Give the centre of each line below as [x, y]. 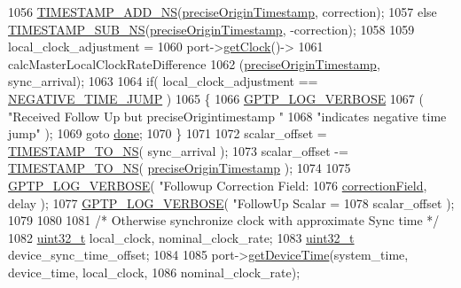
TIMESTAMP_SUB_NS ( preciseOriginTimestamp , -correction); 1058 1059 [211, 29]
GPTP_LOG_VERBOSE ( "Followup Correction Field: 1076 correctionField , [218, 185]
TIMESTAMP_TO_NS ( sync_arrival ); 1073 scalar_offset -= [178, 150]
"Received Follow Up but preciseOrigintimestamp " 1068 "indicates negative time [227, 116]
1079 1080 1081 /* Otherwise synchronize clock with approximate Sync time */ [224, 220]
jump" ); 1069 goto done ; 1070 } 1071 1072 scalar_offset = [168, 133]
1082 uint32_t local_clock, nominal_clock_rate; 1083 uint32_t [181, 237]
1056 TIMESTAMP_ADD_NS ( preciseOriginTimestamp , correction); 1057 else [223, 12]
